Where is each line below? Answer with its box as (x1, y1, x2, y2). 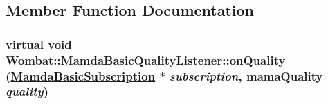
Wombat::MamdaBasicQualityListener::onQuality (6, 51, 286, 68)
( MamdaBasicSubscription (6, 67, 156, 84)
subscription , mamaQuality (169, 67, 323, 84)
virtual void (6, 35, 72, 52)
